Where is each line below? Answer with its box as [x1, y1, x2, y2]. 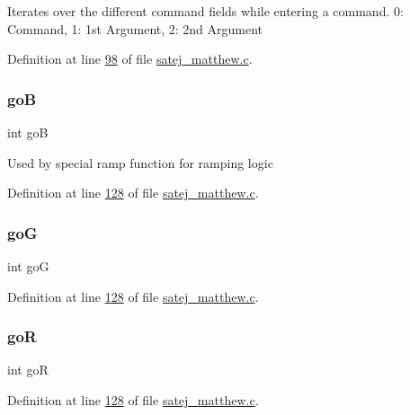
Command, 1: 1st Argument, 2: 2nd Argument [7, 19, 263, 38]
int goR [7, 360, 49, 379]
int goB [7, 123, 49, 141]
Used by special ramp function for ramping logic [7, 153, 273, 172]
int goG [7, 257, 49, 275]
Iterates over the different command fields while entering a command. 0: [7, 2, 404, 20]
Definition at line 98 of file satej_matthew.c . [7, 49, 253, 68]
